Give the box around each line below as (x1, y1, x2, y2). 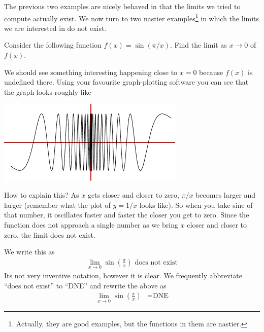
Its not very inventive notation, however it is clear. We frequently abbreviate (4, 270, 242, 280)
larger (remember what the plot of (4, 199, 111, 210)
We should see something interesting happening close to (4, 66, 178, 77)
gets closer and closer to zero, (87, 190, 179, 200)
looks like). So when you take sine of (139, 199, 253, 210)
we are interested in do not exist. (4, 22, 107, 33)
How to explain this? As (4, 190, 79, 200)
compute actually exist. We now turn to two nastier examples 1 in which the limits (4, 11, 259, 23)
